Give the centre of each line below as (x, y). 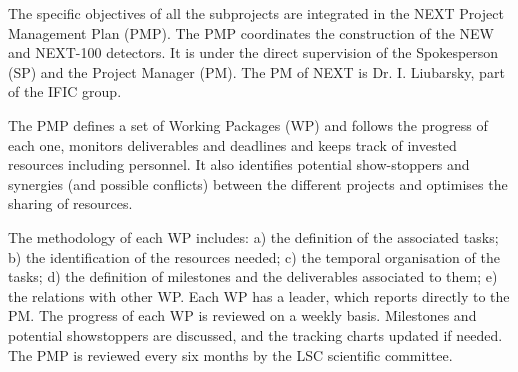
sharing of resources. (70, 203)
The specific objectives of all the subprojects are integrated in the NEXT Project (256, 13)
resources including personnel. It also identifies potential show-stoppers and (239, 164)
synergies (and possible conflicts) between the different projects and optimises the (258, 183)
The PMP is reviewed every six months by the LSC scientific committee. (230, 354)
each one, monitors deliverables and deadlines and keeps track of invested (232, 144)
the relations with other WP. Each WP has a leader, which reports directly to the (259, 295)
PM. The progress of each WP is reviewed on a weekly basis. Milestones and (242, 315)
